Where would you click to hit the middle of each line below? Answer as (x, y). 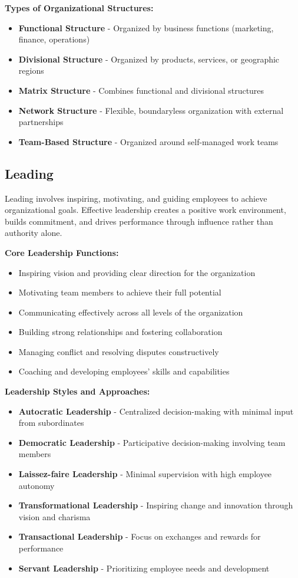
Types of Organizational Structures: (79, 8)
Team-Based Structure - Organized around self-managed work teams (148, 141)
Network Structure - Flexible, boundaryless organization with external (151, 110)
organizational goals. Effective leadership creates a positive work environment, (145, 210)
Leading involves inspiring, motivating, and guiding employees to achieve (136, 198)
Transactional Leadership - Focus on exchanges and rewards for (140, 536)
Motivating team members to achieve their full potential (120, 292)
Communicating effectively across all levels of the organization (131, 312)
